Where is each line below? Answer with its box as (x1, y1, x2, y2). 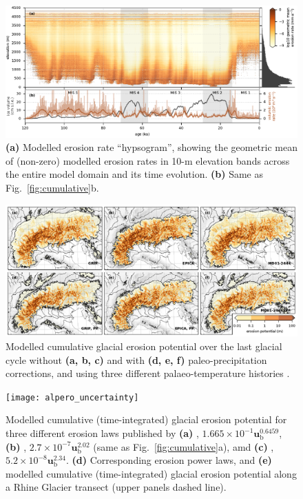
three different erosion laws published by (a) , (6, 426, 199, 440)
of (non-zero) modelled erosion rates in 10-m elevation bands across (6, 153, 290, 167)
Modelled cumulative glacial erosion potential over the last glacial (6, 338, 282, 353)
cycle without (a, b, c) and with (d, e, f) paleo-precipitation (6, 352, 267, 367)
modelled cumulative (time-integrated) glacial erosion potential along (6, 466, 297, 480)
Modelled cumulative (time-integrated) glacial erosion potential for (6, 412, 287, 427)
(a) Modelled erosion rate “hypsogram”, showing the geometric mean (6, 140, 297, 154)
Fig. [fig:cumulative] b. (6, 181, 99, 195)
